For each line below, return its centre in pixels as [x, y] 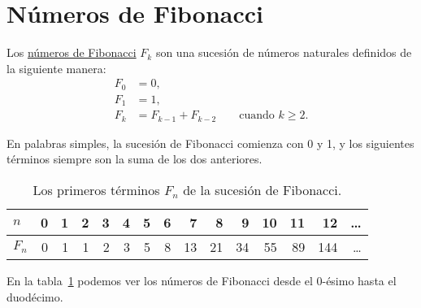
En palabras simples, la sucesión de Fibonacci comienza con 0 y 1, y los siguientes [210, 143]
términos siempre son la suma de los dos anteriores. [135, 159]
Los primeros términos [96, 189]
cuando [257, 116]
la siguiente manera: [56, 68]
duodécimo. [35, 296]
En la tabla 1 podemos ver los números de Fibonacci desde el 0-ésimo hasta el [202, 280]
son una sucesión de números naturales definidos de [284, 52]
